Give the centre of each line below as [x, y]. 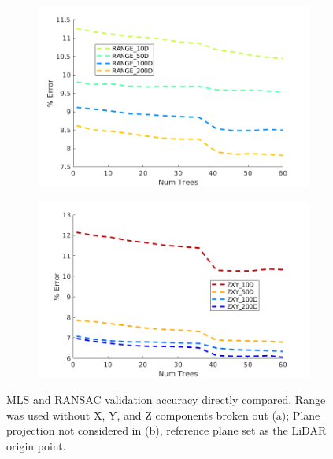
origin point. [36, 445]
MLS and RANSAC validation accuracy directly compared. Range [166, 400]
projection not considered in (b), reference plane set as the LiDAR [166, 430]
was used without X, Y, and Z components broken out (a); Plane [163, 415]
